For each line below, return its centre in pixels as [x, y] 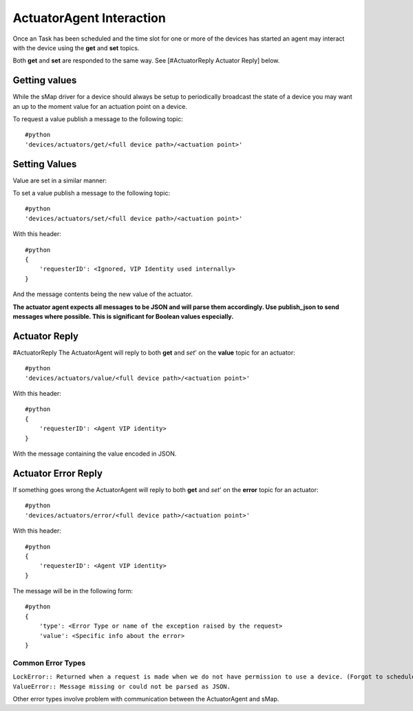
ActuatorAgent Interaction [89, 18]
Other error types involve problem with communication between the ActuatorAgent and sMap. [146, 699]
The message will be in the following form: [73, 591]
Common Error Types [49, 663]
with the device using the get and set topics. [76, 47]
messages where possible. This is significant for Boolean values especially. [123, 316]
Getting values [45, 80]
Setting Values [45, 164]
